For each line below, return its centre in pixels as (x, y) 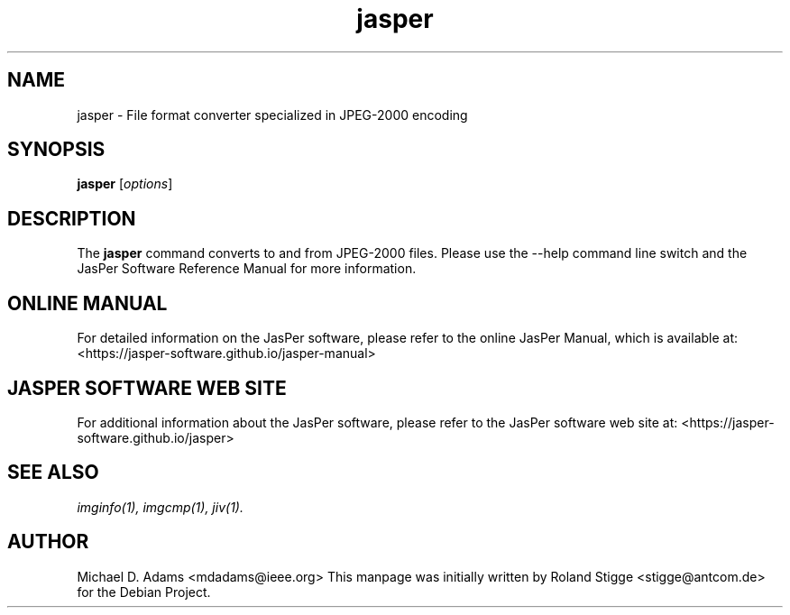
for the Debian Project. (144, 592)
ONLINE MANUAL (87, 303)
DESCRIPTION (72, 218)
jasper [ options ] (125, 184)
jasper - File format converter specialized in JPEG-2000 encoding (272, 115)
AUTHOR (48, 542)
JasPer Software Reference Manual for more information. (247, 269)
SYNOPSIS (56, 150)
